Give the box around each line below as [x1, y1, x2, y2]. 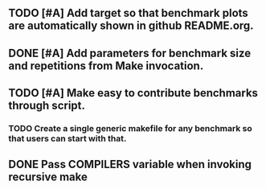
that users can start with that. [8, 133, 127, 144]
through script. [8, 99, 86, 113]
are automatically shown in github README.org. [8, 19, 255, 33]
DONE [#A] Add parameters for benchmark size [8, 46, 252, 60]
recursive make [8, 171, 88, 184]
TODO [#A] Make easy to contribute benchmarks [8, 86, 259, 100]
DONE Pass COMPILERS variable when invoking [8, 158, 252, 171]
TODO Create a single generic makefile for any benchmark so [8, 123, 252, 134]
